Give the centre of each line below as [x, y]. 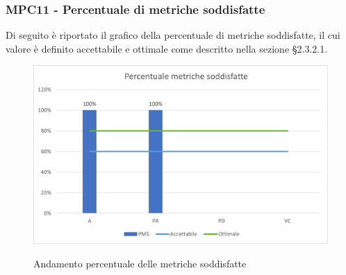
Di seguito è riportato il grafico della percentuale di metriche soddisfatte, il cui [173, 35]
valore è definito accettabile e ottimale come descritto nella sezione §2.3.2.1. [167, 48]
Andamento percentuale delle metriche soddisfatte [140, 263]
